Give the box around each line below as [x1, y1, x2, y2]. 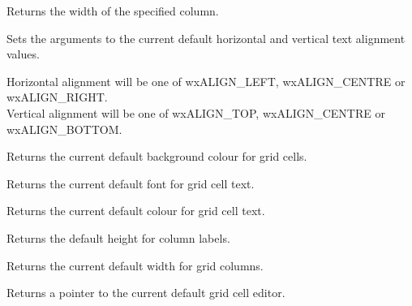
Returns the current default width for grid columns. [6, 256, 264, 274]
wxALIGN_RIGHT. [6, 88, 108, 106]
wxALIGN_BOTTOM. [6, 120, 122, 137]
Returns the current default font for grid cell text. [6, 175, 255, 192]
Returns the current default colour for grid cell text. [6, 202, 265, 219]
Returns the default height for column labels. [6, 229, 230, 246]
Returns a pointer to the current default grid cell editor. [6, 284, 285, 301]
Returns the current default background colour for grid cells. [6, 148, 307, 165]
